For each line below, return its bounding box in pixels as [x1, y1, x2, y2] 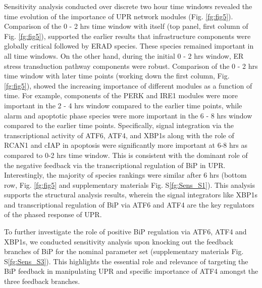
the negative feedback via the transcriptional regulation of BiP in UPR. [4, 159, 226, 170]
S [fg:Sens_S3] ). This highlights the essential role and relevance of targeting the [4, 256, 248, 266]
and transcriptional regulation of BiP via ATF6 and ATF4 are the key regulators [4, 199, 254, 210]
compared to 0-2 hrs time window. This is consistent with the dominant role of [4, 149, 248, 160]
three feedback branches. [4, 276, 80, 286]
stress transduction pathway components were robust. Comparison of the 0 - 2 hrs [4, 60, 258, 71]
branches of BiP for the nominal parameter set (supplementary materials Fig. [4, 246, 244, 257]
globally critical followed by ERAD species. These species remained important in [4, 40, 254, 51]
